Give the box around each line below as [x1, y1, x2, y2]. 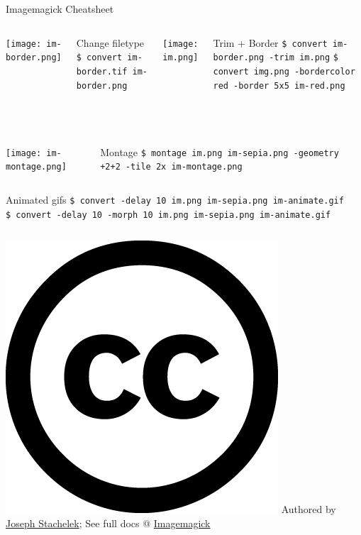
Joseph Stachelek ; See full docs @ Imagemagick [6, 516, 211, 531]
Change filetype [76, 35, 145, 50]
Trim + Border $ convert [213, 35, 328, 50]
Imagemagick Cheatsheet [6, 1, 114, 16]
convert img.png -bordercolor [213, 66, 355, 77]
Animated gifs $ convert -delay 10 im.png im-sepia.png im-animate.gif [6, 192, 344, 207]
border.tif [76, 66, 128, 77]
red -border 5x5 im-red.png [213, 80, 345, 91]
